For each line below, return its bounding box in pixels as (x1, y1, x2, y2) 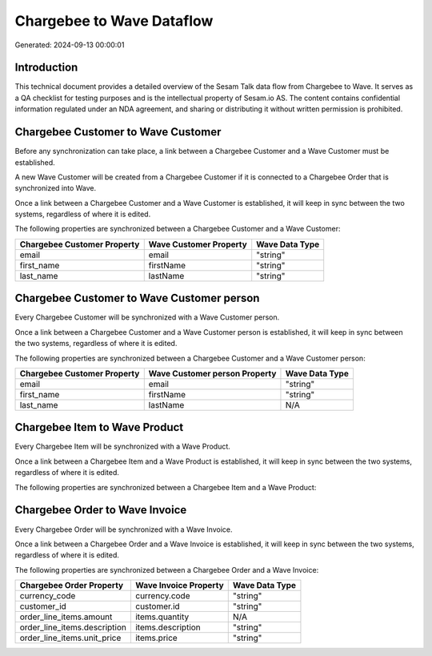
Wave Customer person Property (148, 368, 277, 379)
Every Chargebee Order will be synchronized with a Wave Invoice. (14, 525, 233, 534)
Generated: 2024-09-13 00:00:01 (14, 40, 125, 50)
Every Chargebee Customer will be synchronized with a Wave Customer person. (14, 312, 280, 322)
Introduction (14, 61, 78, 74)
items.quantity (134, 611, 190, 622)
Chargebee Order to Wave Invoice (14, 503, 187, 517)
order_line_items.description (19, 622, 127, 633)
